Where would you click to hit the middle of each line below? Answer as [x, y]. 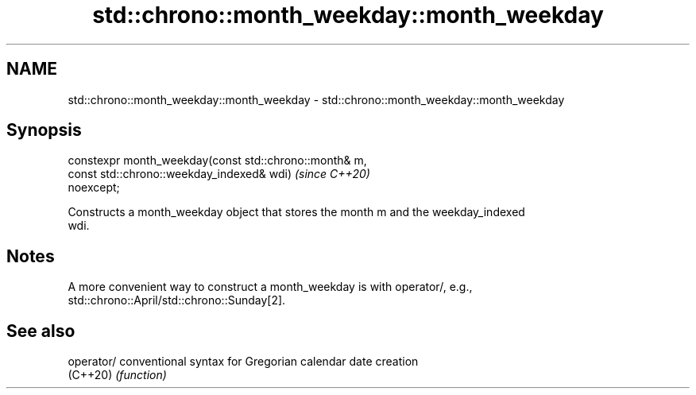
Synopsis [44, 130]
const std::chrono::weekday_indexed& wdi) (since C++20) [219, 174]
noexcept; [94, 188]
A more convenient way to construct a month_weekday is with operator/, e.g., [270, 287]
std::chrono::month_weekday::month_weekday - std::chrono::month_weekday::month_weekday [316, 99]
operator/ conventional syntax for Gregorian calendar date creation [243, 362]
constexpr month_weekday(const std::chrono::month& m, [217, 161]
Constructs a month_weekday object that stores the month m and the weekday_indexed [296, 212]
